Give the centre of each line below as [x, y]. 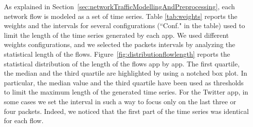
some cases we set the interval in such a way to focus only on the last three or [120, 101]
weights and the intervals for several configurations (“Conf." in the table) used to [125, 25]
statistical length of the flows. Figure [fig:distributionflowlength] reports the [117, 54]
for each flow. [24, 120]
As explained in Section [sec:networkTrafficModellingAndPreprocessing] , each [119, 6]
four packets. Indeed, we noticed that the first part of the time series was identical [126, 111]
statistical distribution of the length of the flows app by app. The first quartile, [122, 63]
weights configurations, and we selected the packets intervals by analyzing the [120, 44]
